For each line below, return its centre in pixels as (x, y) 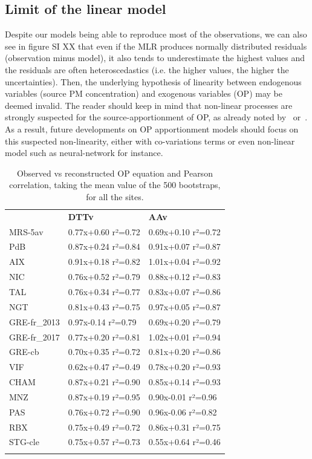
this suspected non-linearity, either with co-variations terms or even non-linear (150, 141)
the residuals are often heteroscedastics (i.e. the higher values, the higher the (147, 69)
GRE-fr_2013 (34, 321)
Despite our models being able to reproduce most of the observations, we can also (156, 34)
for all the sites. (115, 196)
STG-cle (24, 442)
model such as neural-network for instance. (84, 153)
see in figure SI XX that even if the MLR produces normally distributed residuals (156, 46)
